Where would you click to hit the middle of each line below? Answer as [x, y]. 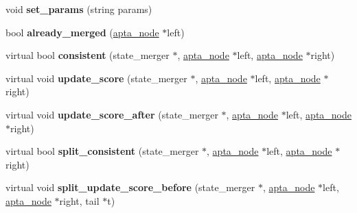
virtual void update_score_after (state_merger [112, 114]
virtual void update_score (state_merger [96, 78]
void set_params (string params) [79, 9]
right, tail [79, 200]
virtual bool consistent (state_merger [88, 55]
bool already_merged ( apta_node [82, 32]
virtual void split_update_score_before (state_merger [130, 187]
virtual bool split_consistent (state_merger [102, 151]
